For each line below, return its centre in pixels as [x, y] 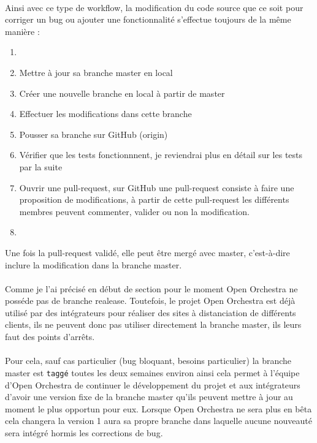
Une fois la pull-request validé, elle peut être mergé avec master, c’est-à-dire [147, 252]
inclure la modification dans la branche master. [94, 264]
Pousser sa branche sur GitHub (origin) [94, 134]
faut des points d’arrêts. [50, 337]
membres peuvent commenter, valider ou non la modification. [134, 211]
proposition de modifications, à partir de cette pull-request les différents [154, 199]
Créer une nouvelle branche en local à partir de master [122, 93]
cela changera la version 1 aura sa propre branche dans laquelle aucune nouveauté [158, 421]
